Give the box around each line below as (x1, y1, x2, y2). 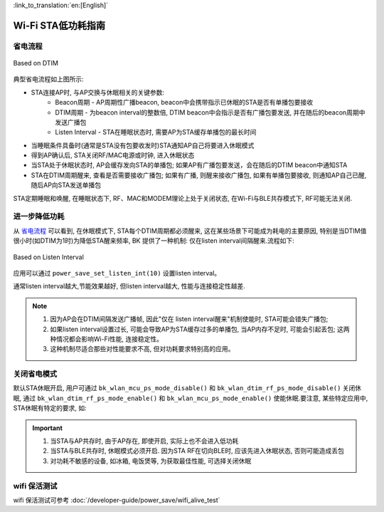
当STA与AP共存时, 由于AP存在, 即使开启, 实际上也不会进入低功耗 (50, 437, 239, 445)
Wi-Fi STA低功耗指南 (13, 19, 106, 31)
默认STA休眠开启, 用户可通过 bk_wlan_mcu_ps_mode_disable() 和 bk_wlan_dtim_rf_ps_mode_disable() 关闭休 (13, 384, 362, 392)
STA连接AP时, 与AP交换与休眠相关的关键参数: (31, 88, 165, 96)
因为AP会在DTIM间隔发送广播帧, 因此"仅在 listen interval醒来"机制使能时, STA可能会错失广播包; (50, 315, 329, 323)
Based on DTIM (13, 58, 58, 67)
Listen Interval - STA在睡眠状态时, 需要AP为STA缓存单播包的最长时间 (55, 128, 257, 137)
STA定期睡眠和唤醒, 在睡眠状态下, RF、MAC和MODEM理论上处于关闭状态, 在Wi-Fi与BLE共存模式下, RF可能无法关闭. (13, 194, 353, 202)
